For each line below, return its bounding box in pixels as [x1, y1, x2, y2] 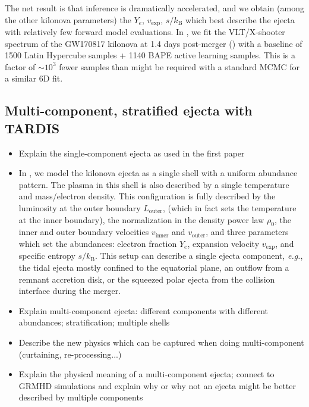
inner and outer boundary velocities [18, 226, 149, 238]
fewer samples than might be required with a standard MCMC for [59, 60, 300, 73]
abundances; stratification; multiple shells [18, 316, 170, 328]
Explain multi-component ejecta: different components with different [18, 304, 268, 317]
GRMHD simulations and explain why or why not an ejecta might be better [18, 379, 297, 392]
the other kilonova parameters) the [5, 13, 131, 26]
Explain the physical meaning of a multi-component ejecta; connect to [18, 368, 275, 380]
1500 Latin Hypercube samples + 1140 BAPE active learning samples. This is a [5, 49, 295, 61]
